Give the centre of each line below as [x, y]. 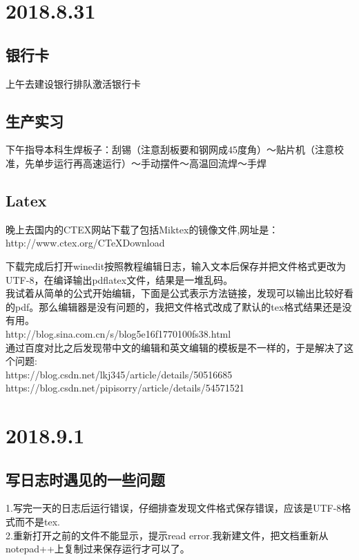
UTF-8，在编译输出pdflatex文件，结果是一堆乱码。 [119, 279]
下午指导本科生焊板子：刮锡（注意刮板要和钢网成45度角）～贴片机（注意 [170, 149]
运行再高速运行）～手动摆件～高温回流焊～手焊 [160, 163]
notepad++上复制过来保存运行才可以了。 [98, 549]
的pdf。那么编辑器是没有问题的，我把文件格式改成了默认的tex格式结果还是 [174, 306]
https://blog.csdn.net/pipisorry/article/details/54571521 [125, 388]
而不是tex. [37, 522]
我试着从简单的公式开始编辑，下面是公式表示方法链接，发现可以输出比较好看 [179, 293]
